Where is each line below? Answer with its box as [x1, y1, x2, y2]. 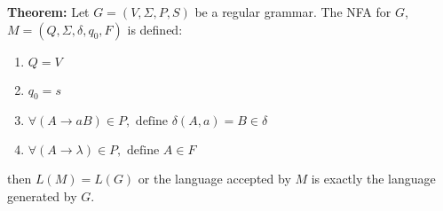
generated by [7, 186, 77, 205]
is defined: [127, 20, 183, 38]
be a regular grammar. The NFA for [194, 3, 392, 20]
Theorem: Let [7, 3, 90, 20]
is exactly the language [311, 169, 436, 188]
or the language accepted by [138, 169, 291, 188]
